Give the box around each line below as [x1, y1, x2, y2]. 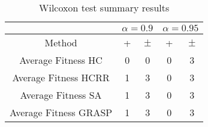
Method [44, 36, 77, 49]
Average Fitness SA [20, 88, 102, 102]
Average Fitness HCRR [12, 70, 110, 84]
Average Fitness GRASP [10, 105, 113, 119]
